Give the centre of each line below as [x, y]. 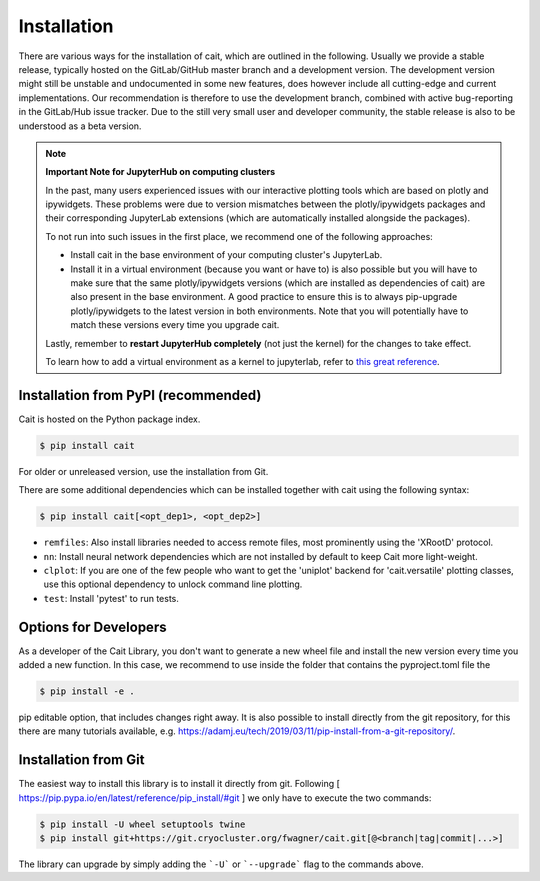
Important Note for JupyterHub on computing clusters [160, 172]
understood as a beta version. [80, 126]
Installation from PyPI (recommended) [140, 395]
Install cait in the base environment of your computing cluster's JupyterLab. [226, 255]
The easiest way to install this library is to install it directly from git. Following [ [179, 784]
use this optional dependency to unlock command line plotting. [173, 584]
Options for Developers [92, 626]
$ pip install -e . [87, 691]
